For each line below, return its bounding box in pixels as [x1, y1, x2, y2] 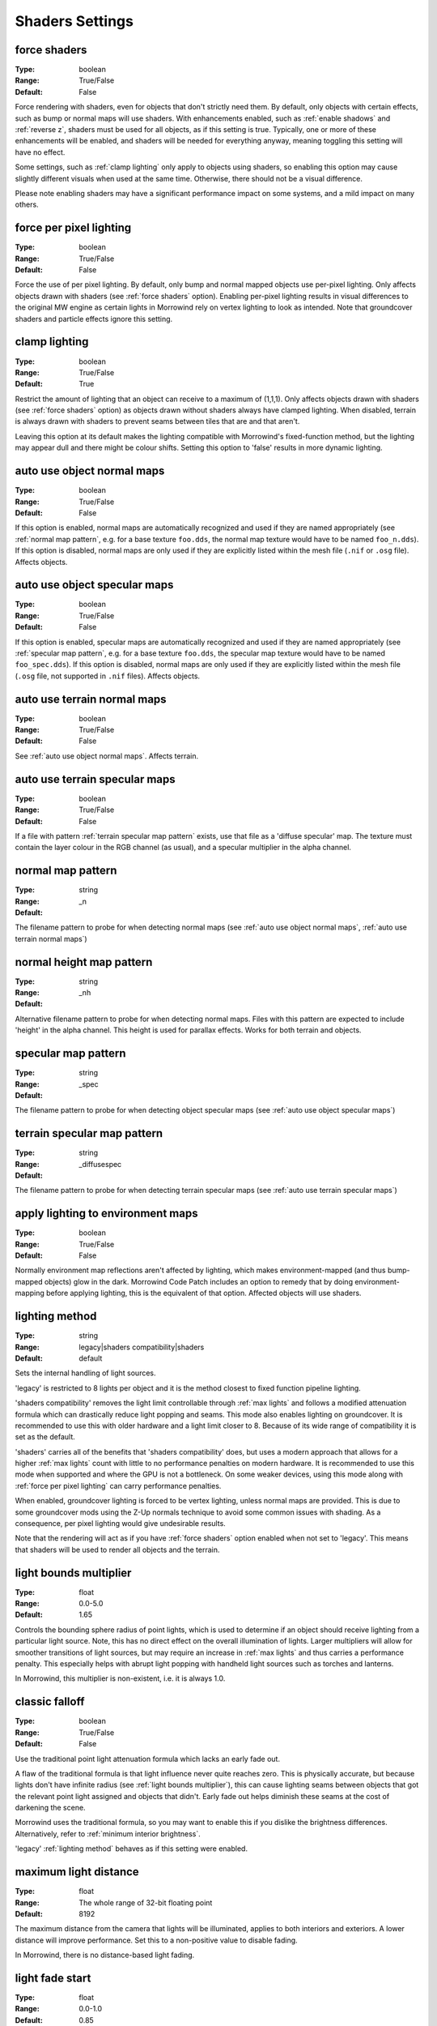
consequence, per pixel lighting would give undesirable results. [15, 1519, 226, 1528]
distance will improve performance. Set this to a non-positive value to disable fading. [15, 1935, 299, 1945]
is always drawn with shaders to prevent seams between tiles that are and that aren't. [15, 417, 300, 426]
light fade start [15, 1971, 91, 1985]
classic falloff [15, 1695, 85, 1709]
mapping [15, 1289, 45, 1298]
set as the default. [15, 1432, 76, 1442]
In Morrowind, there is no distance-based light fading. [15, 1950, 195, 1960]
